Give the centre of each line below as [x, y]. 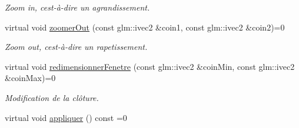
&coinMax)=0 [30, 78]
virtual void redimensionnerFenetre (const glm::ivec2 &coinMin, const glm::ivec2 [150, 66]
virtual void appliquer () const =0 [66, 117]
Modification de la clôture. [52, 97]
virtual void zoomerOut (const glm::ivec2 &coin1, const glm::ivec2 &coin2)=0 [145, 27]
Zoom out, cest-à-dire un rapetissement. [76, 47]
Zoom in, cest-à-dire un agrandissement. [77, 7]
